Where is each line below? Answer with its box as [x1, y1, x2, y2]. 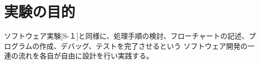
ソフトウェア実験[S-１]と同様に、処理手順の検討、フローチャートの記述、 [4, 30, 249, 41]
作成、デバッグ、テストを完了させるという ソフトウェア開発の [39, 40, 248, 51]
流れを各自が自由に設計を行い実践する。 [18, 50, 153, 61]
